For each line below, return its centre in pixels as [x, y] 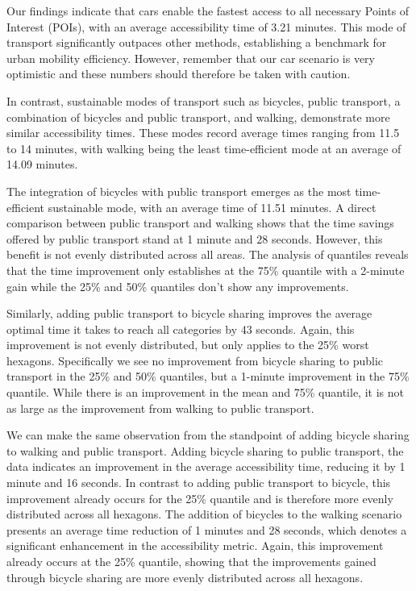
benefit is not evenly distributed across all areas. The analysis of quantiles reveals [208, 254]
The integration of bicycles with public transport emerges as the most [179, 191]
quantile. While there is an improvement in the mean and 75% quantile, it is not [205, 392]
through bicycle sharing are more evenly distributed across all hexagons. [185, 577]
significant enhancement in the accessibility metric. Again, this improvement [195, 545]
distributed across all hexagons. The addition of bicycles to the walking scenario [204, 514]
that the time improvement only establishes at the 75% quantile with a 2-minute [206, 270]
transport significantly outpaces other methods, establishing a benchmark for [197, 42]
